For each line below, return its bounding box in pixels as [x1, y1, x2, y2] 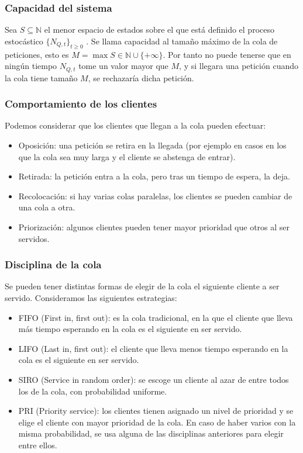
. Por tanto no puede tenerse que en [163, 48, 291, 60]
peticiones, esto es [5, 48, 69, 60]
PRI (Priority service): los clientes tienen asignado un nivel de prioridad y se [18, 404, 294, 417]
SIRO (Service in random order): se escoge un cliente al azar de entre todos [18, 374, 289, 385]
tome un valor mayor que [78, 60, 168, 72]
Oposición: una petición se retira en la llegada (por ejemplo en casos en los [18, 139, 287, 151]
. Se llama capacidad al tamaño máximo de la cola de [86, 34, 278, 47]
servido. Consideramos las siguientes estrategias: [5, 292, 177, 304]
